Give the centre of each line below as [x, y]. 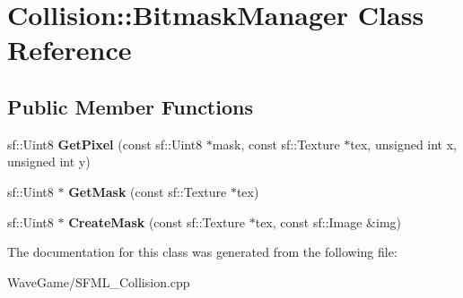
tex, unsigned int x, [404, 144]
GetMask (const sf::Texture [148, 191]
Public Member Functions [130, 106]
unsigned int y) [49, 162]
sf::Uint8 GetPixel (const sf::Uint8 [105, 144]
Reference [70, 50]
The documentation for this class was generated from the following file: [202, 252]
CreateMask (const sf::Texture [157, 221]
